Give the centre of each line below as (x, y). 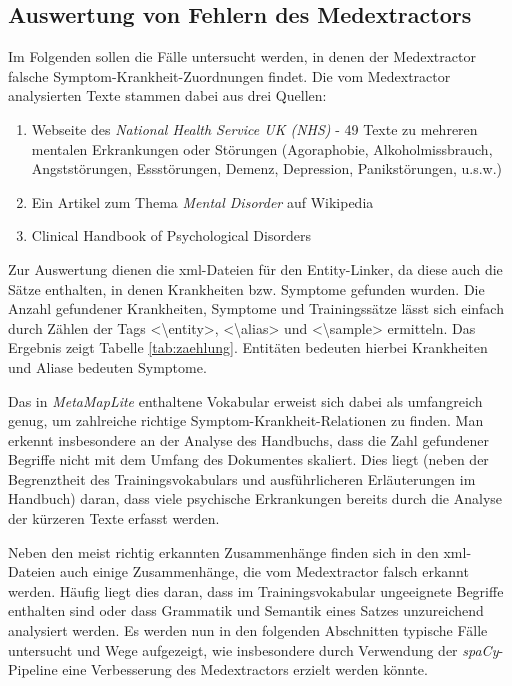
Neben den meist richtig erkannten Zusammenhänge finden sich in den (223, 551)
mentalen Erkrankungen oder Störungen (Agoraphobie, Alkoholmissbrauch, (262, 148)
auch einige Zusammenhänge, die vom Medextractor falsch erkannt (264, 571)
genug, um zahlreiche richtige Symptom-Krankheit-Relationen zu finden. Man (246, 420)
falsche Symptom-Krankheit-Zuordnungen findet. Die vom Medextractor (229, 75)
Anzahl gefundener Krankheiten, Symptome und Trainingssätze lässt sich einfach (256, 308)
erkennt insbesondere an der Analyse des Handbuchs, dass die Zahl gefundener (248, 439)
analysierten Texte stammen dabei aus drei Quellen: (167, 95)
